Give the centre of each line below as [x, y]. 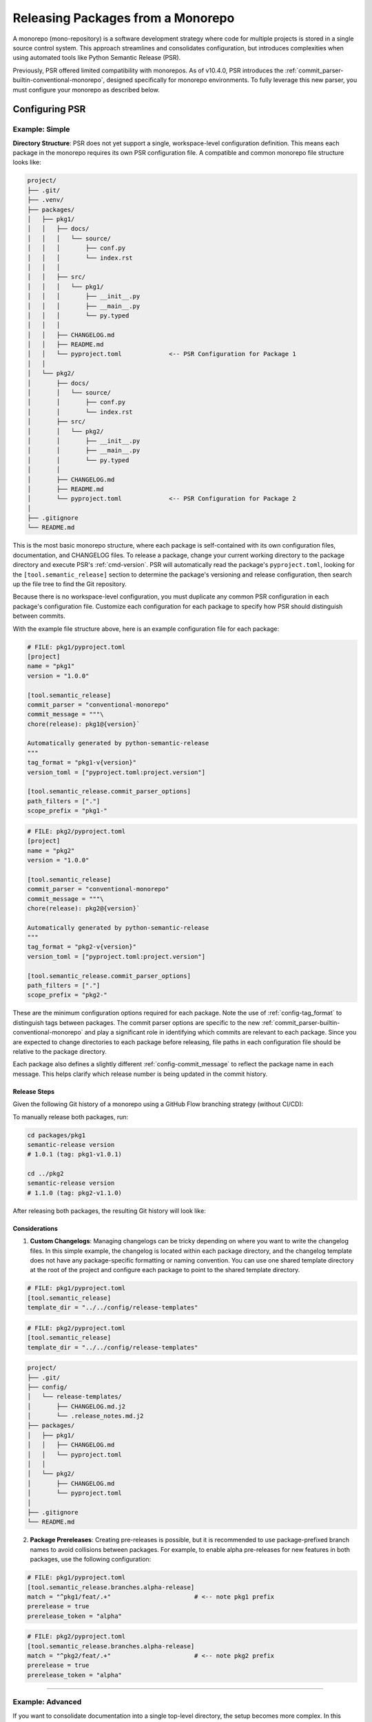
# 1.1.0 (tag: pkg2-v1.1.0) [74, 1193]
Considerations [35, 1228]
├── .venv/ [45, 200]
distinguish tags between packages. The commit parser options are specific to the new [136, 1022]
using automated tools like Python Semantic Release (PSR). [97, 58]
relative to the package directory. [60, 1051]
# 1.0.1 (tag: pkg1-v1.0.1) [74, 1154]
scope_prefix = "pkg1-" [68, 811]
